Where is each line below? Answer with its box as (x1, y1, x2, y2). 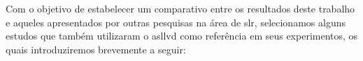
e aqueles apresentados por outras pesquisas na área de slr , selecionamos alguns (6, 15, 346, 29)
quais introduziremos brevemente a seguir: (6, 42, 186, 56)
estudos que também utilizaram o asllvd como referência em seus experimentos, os (6, 28, 358, 43)
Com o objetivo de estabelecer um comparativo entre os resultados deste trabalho (6, 1, 355, 15)
